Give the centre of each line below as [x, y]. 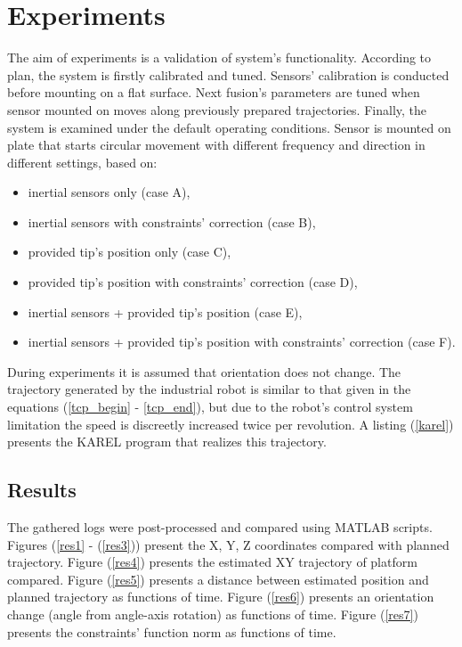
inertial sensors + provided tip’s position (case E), [165, 311]
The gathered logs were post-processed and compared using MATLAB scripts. [220, 527]
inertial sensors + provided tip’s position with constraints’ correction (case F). [242, 342]
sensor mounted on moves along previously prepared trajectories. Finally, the [217, 109]
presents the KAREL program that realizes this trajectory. [167, 442]
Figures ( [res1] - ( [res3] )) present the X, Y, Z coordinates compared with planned [228, 544]
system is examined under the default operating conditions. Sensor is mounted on [229, 127]
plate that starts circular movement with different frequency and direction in [216, 145]
